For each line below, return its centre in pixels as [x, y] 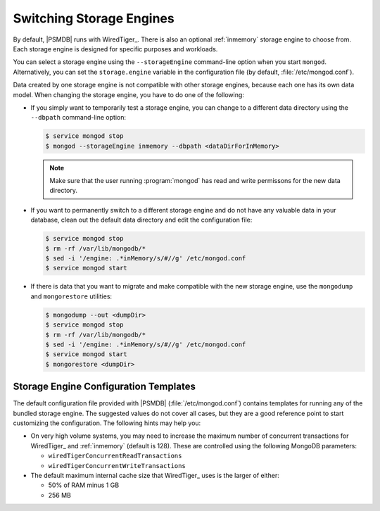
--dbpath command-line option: [78, 118]
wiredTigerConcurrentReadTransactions [115, 456]
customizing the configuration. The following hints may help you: [107, 423]
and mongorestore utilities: [71, 296]
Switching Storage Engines [94, 18]
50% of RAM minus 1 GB [84, 485]
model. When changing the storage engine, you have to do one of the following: [128, 94]
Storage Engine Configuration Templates [104, 387]
